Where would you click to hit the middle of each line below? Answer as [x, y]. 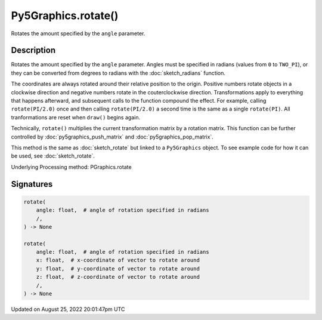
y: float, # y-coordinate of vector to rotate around [118, 268]
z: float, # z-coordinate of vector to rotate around [118, 277]
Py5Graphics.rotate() [65, 16]
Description [33, 50]
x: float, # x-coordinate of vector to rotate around [118, 260]
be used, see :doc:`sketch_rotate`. [53, 156]
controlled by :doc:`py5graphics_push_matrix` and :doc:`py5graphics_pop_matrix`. [112, 137]
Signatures [32, 184]
